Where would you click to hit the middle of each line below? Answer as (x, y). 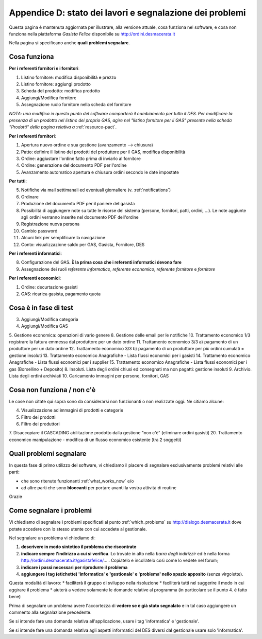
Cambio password (39, 231)
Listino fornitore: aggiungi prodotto (56, 84)
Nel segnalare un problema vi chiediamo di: (52, 538)
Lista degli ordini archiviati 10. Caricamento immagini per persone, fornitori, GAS (89, 376)
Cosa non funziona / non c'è (52, 390)
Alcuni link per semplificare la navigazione (63, 238)
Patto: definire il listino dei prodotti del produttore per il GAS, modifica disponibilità (103, 152)
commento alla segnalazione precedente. (50, 612)
